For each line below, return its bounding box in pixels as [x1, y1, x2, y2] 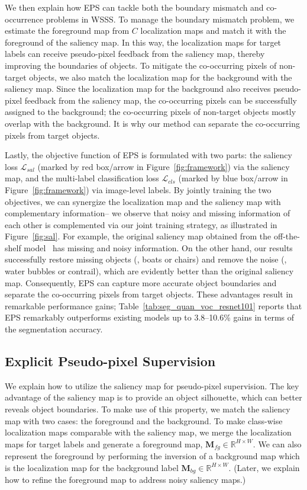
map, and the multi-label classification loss [5, 172, 159, 184]
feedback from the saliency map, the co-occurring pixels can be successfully [24, 94, 297, 106]
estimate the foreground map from [5, 24, 130, 37]
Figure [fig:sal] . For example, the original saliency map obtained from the [5, 230, 272, 242]
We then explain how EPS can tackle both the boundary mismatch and [5, 1, 264, 13]
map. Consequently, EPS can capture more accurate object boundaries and [5, 276, 277, 289]
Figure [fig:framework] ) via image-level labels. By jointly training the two [5, 183, 272, 196]
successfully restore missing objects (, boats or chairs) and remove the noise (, [5, 253, 287, 265]
